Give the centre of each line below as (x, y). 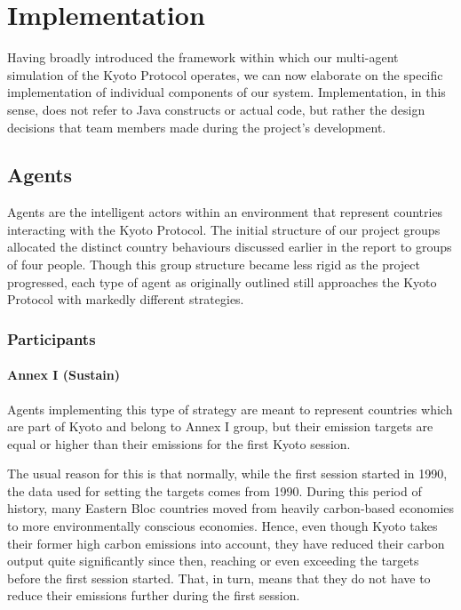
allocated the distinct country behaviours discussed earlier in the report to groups (230, 247)
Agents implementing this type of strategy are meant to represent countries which (230, 409)
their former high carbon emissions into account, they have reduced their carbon (226, 543)
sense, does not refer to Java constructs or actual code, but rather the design (216, 109)
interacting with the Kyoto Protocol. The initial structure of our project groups (224, 229)
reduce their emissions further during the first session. (154, 595)
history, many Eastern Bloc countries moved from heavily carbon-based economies (231, 508)
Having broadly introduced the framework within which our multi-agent (203, 57)
